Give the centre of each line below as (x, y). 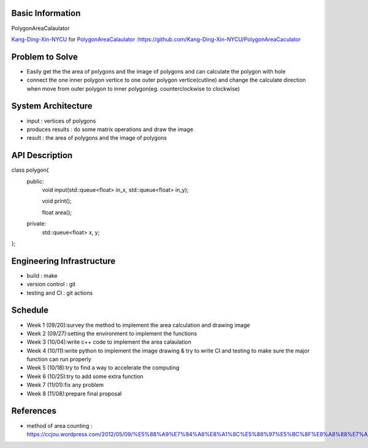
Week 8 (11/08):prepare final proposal (74, 393)
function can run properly (59, 359)
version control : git (51, 284)
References (34, 411)
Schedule (30, 310)
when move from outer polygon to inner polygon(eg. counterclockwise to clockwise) (133, 88)
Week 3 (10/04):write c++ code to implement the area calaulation (109, 342)
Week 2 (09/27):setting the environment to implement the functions (112, 333)
